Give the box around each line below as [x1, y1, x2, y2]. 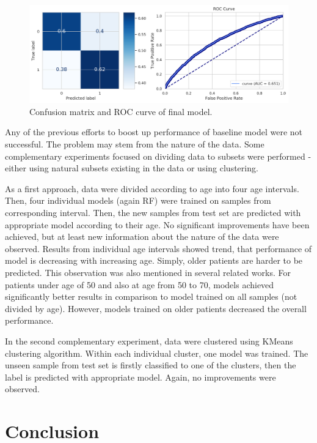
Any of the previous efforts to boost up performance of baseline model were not [5, 125, 302, 138]
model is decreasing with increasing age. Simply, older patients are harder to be [5, 254, 303, 267]
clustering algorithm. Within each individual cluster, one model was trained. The [5, 346, 308, 359]
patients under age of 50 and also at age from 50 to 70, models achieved [5, 278, 274, 291]
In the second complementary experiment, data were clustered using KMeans [5, 334, 293, 347]
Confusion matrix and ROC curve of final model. [29, 105, 213, 117]
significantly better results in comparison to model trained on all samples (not [5, 290, 297, 303]
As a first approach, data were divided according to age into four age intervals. [5, 182, 299, 195]
